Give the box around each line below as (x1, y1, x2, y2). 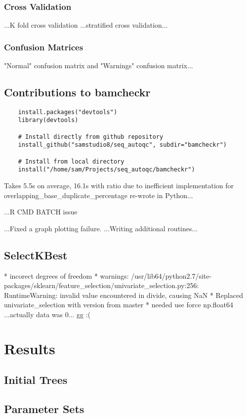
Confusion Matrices (4, 41, 83, 53)
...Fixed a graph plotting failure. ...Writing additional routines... (4, 223, 198, 233)
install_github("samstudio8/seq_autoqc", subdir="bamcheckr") (18, 141, 227, 149)
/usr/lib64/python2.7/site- (131, 270, 212, 281)
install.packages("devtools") (18, 108, 118, 116)
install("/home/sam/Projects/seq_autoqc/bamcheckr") (18, 166, 195, 173)
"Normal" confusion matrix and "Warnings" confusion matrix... (4, 60, 193, 71)
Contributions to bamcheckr (4, 84, 151, 100)
